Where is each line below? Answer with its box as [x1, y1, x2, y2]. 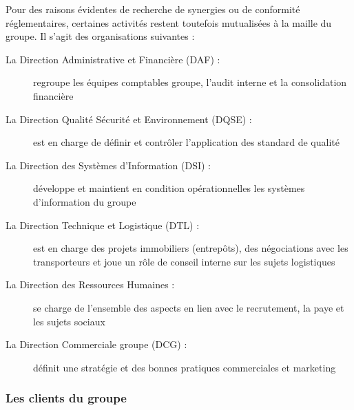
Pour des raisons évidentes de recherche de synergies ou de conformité [6, 2, 300, 16]
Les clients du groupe [6, 389, 127, 407]
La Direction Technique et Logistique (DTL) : [6, 217, 200, 232]
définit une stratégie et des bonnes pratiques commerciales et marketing [33, 360, 336, 374]
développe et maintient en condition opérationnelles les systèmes [33, 181, 305, 195]
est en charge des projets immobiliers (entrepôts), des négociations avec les [33, 241, 348, 255]
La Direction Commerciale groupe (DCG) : [6, 337, 187, 352]
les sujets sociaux [33, 314, 105, 328]
